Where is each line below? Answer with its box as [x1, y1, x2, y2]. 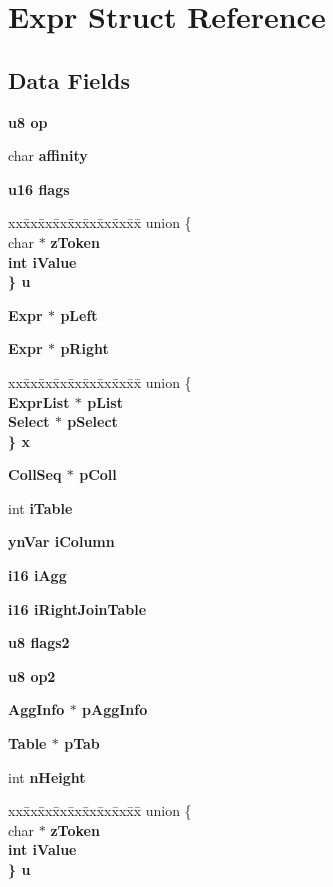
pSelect [67, 411, 118, 432]
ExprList [8, 391, 70, 412]
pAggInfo [82, 699, 148, 720]
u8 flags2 [8, 632, 70, 653]
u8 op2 [8, 665, 56, 686]
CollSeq [8, 464, 62, 485]
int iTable [8, 497, 73, 518]
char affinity [8, 145, 88, 166]
